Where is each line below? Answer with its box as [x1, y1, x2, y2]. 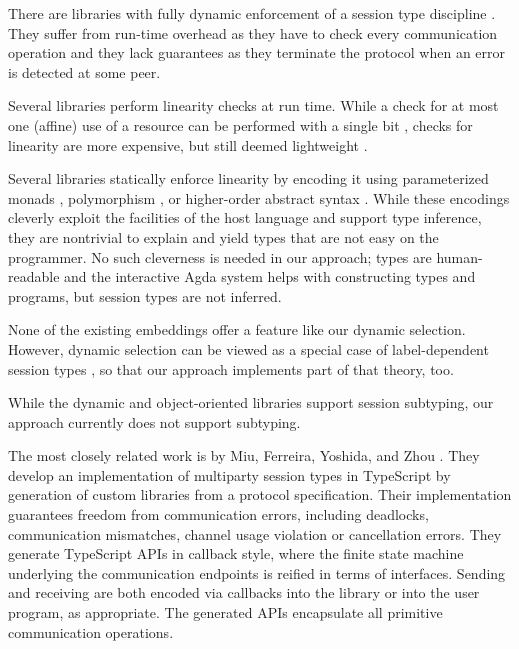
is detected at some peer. [8, 61, 161, 82]
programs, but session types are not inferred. [8, 285, 282, 306]
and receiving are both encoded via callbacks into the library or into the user [8, 582, 480, 603]
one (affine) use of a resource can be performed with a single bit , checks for [8, 114, 473, 135]
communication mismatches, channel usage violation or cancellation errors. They [8, 523, 502, 544]
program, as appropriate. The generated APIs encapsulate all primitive [8, 602, 443, 623]
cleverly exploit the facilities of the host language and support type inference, [8, 207, 482, 228]
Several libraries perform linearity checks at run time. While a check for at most [8, 95, 499, 116]
